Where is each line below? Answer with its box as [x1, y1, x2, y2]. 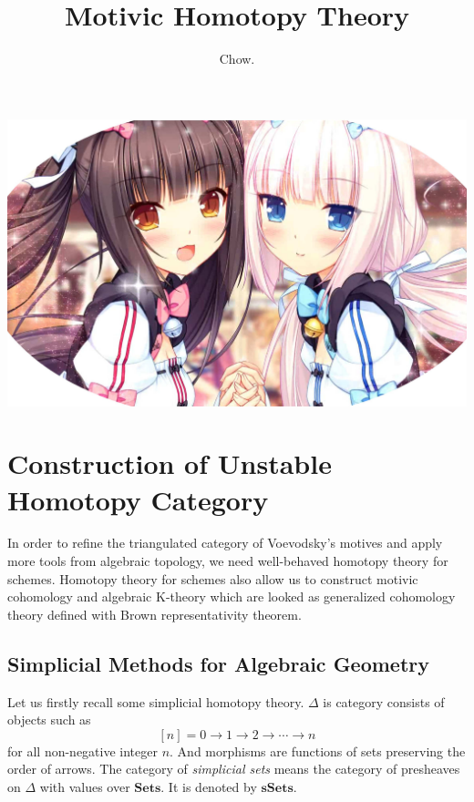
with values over [39, 776, 130, 796]
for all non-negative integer [7, 741, 158, 760]
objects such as [7, 710, 91, 729]
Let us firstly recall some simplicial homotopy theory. [7, 692, 304, 711]
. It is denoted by [160, 776, 257, 796]
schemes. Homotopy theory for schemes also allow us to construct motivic [7, 569, 418, 588]
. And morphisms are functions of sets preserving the [170, 741, 466, 760]
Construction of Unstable [7, 445, 332, 482]
